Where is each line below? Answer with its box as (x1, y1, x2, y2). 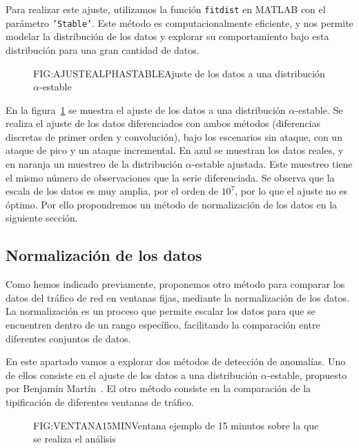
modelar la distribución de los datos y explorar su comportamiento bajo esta (6, 29, 329, 43)
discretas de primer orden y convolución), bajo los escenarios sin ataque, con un (6, 129, 342, 144)
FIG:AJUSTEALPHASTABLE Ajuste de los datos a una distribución (33, 66, 325, 80)
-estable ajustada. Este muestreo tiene (191, 157, 353, 171)
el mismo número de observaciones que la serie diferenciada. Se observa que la (6, 170, 335, 184)
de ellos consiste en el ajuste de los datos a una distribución (6, 367, 258, 382)
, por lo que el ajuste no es (235, 184, 348, 198)
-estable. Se (295, 102, 343, 117)
